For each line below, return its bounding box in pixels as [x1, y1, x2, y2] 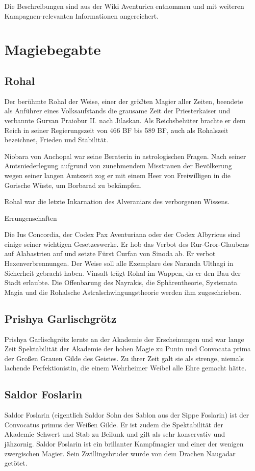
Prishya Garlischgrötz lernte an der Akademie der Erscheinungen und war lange [4, 334, 244, 344]
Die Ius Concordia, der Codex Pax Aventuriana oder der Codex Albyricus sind [4, 229, 240, 239]
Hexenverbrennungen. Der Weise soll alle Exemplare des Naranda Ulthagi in [4, 258, 233, 268]
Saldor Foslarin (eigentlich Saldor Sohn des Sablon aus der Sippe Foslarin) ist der [4, 410, 249, 420]
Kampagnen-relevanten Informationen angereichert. [4, 10, 159, 21]
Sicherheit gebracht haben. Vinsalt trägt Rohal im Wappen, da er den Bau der [4, 267, 241, 278]
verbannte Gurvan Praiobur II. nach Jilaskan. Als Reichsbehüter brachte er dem [4, 115, 246, 125]
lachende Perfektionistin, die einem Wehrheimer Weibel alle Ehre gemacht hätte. [4, 363, 247, 373]
